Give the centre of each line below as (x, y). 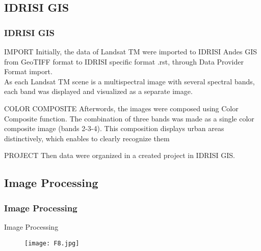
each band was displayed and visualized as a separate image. (98, 91)
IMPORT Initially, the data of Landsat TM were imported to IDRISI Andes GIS (131, 51)
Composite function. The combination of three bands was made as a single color (129, 118)
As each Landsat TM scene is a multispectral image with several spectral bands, (129, 81)
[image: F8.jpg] (52, 243)
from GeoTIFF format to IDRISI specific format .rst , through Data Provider (124, 61)
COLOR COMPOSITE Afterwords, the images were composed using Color (121, 108)
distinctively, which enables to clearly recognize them (87, 138)
